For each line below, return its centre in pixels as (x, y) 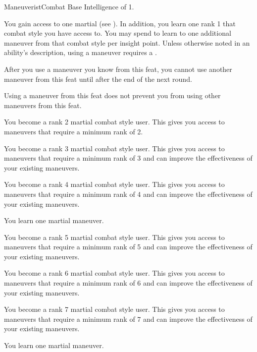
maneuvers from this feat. (43, 105)
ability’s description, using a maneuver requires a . (80, 52)
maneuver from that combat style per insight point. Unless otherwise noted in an (127, 42)
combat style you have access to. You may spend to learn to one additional (118, 33)
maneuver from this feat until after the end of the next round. (98, 79)
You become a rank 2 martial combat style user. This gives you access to (114, 122)
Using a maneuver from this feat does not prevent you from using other (112, 95)
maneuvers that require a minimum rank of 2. (74, 131)
